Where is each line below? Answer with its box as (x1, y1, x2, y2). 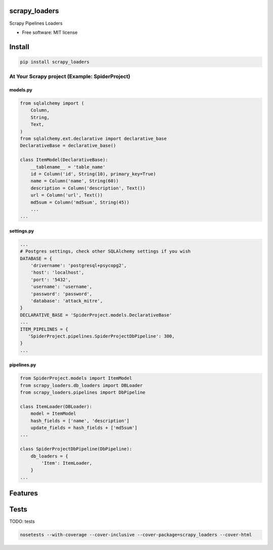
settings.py (9, 228, 34, 234)
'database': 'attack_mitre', (30, 298, 103, 304)
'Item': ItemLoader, (41, 460, 93, 466)
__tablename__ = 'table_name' (30, 164, 106, 170)
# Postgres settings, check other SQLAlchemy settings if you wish (20, 248, 191, 255)
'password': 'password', (30, 291, 93, 296)
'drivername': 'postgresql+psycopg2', (30, 263, 127, 269)
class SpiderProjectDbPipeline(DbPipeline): (20, 446, 132, 452)
